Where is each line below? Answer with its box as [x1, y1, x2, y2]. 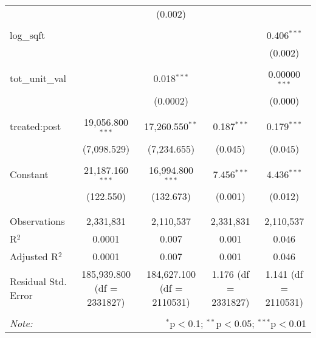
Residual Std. [10, 274, 67, 288]
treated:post [10, 119, 61, 134]
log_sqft [10, 28, 46, 42]
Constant [10, 167, 49, 181]
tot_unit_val [10, 71, 66, 86]
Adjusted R [10, 249, 58, 264]
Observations [10, 214, 65, 229]
